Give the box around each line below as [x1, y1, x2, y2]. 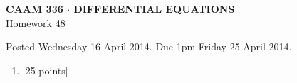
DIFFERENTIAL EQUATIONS [73, 1, 235, 16]
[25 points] [22, 62, 68, 77]
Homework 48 [6, 15, 66, 30]
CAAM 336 [6, 1, 63, 16]
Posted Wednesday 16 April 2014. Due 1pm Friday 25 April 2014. [6, 39, 292, 54]
